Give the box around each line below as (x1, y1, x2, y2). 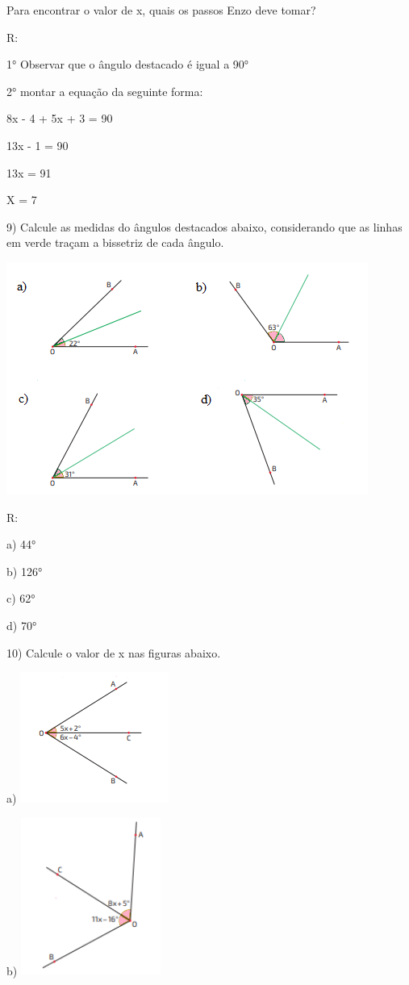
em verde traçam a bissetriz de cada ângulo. (6, 234, 224, 251)
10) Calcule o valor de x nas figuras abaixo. (6, 644, 221, 661)
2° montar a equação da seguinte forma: (6, 82, 203, 99)
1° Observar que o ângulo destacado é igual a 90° (6, 56, 249, 73)
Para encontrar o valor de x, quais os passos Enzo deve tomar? (6, 2, 316, 18)
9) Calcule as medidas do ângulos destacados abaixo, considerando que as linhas (6, 218, 403, 235)
